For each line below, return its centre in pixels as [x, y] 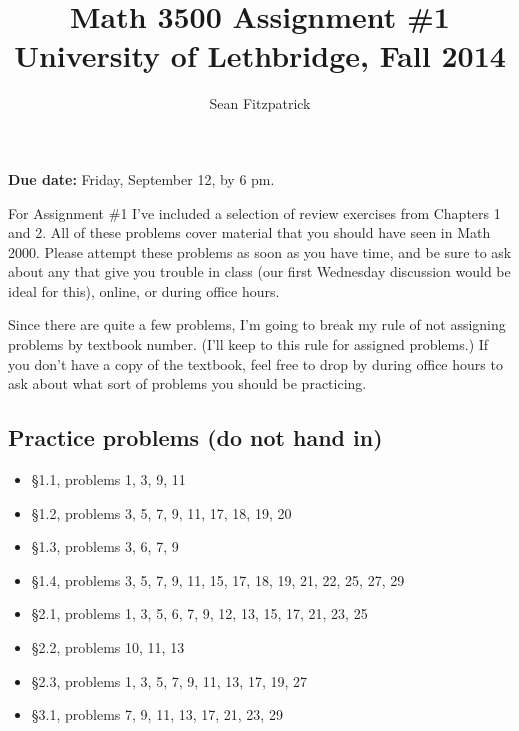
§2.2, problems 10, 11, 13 [108, 647]
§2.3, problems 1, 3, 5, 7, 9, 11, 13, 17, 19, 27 [169, 680]
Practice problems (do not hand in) [195, 437]
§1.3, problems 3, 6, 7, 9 [105, 546]
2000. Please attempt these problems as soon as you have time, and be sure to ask [260, 251]
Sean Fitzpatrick [260, 103]
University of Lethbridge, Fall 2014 [260, 55]
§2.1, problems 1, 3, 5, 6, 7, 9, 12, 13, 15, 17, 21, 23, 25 [199, 613]
